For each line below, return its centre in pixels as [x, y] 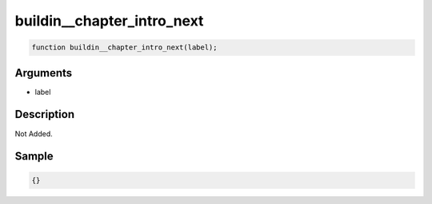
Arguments [44, 73]
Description [45, 114]
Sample [34, 157]
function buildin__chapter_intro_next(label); [124, 47]
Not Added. [34, 133]
